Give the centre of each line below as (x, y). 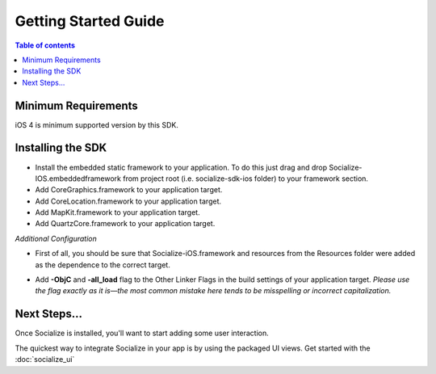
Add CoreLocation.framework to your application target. (128, 201)
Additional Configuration (56, 238)
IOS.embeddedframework (78, 179)
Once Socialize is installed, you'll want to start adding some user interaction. (142, 333)
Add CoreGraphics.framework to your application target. (129, 190)
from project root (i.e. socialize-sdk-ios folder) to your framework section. (245, 179)
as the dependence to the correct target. (103, 265)
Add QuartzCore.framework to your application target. (125, 224)
